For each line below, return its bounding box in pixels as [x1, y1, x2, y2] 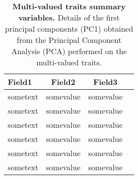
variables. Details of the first [18, 12, 120, 23]
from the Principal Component [17, 34, 121, 45]
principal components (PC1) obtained [5, 23, 133, 34]
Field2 [51, 76, 75, 87]
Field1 [8, 76, 32, 87]
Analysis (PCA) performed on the [11, 45, 127, 57]
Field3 [93, 76, 118, 87]
